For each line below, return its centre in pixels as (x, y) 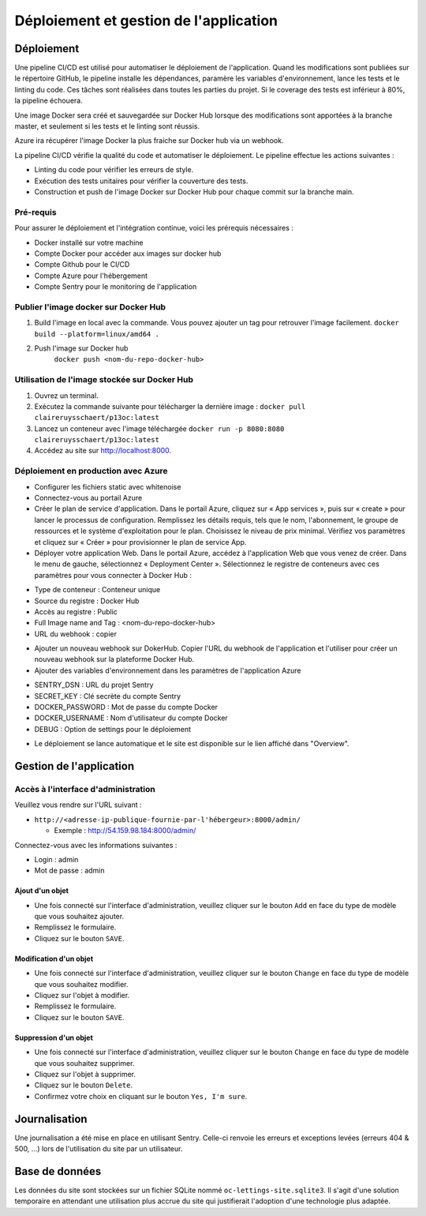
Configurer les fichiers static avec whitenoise (108, 486)
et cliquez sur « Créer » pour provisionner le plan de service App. (140, 542)
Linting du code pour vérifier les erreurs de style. (114, 170)
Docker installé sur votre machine (89, 242)
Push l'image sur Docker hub (81, 348)
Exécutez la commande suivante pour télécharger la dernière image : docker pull (170, 406)
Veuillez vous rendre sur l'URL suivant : (78, 805)
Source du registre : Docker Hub (87, 601)
